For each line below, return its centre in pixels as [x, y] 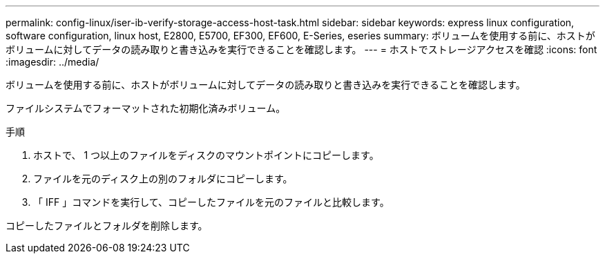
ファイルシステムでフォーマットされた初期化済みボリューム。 [146, 108]
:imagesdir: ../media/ [52, 62]
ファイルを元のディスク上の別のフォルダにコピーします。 [163, 179]
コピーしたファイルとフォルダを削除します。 [107, 226]
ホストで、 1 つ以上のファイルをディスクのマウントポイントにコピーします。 [206, 155]
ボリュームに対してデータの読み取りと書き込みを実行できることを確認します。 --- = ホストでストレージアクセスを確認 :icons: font [301, 49]
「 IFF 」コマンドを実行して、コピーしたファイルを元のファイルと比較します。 [211, 202]
